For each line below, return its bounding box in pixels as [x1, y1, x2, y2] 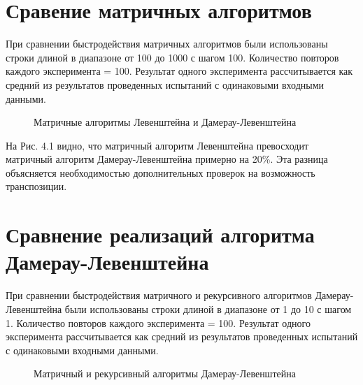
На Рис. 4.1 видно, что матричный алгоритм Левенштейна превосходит [6, 138, 309, 152]
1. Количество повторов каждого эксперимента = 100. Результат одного [6, 315, 311, 330]
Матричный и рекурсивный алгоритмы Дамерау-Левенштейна [34, 366, 296, 381]
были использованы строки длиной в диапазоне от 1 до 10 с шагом [64, 301, 352, 316]
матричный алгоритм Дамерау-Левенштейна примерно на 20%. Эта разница [6, 152, 328, 166]
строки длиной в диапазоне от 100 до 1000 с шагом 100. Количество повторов [6, 50, 339, 64]
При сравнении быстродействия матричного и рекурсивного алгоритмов [6, 288, 312, 303]
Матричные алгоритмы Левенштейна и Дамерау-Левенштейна [34, 115, 297, 129]
